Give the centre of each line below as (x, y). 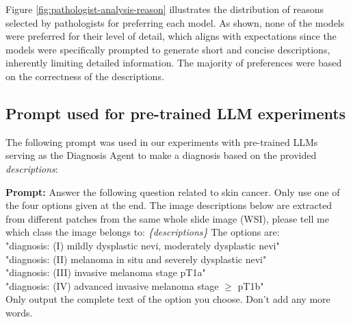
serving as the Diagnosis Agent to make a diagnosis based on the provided (161, 155)
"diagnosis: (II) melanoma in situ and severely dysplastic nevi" (136, 259)
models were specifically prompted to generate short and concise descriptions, (168, 49)
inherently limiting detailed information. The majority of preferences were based (174, 63)
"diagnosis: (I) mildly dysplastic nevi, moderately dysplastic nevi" (143, 245)
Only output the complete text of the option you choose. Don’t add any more (168, 299)
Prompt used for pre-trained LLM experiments (176, 113)
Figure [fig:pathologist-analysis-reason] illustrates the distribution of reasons (165, 9)
